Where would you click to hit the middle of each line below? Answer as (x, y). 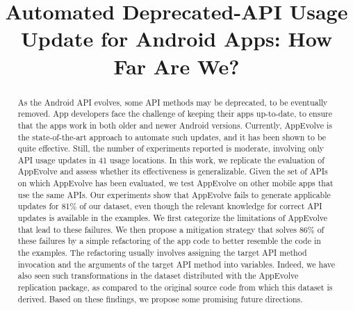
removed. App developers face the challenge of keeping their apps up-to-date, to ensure (175, 114)
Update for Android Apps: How (176, 39)
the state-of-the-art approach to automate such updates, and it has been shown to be (172, 137)
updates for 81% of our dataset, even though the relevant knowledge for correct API (170, 206)
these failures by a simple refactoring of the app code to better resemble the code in (169, 241)
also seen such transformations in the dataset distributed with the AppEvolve (158, 276)
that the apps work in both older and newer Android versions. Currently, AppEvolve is (175, 125)
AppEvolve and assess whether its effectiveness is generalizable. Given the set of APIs (173, 171)
